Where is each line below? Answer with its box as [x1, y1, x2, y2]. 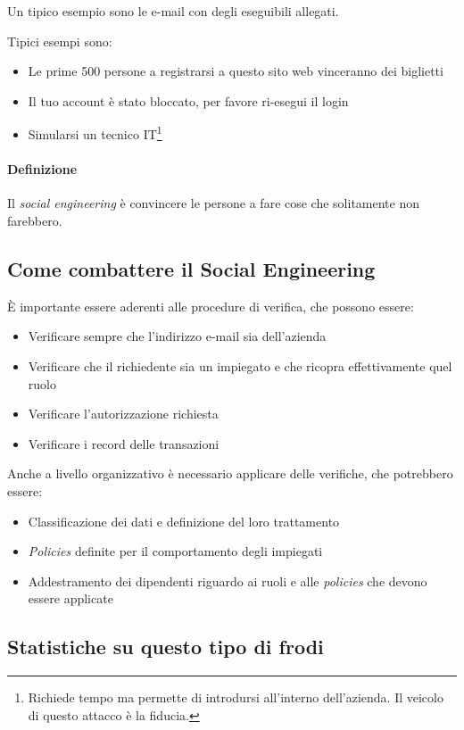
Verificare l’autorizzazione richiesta [28, 404, 219, 423]
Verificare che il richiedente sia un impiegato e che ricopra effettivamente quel [28, 357, 452, 375]
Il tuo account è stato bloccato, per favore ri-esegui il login [28, 91, 349, 110]
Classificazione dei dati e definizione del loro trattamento [28, 511, 340, 530]
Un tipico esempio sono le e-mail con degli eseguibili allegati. [7, 2, 339, 20]
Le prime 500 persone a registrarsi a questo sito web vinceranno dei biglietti [28, 62, 443, 80]
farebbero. [7, 212, 62, 230]
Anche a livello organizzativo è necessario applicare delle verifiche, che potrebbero [7, 464, 453, 483]
